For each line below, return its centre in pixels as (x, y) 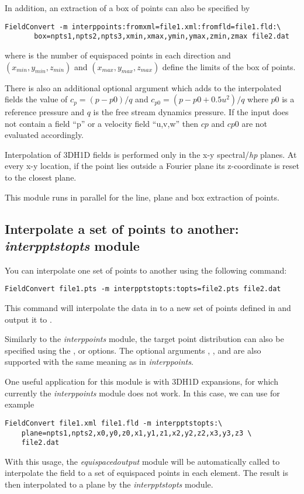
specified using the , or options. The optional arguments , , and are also (133, 350)
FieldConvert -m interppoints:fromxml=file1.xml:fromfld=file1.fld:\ (143, 27)
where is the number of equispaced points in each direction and (118, 55)
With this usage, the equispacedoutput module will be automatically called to (142, 461)
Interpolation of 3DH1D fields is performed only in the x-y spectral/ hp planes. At (151, 154)
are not (255, 123)
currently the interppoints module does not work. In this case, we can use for (142, 393)
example (20, 404)
